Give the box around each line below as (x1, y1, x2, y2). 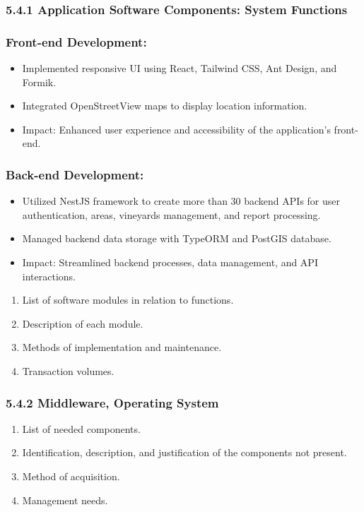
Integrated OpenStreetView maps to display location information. (22, 98, 307, 113)
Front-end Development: (6, 32, 147, 50)
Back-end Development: (6, 165, 144, 183)
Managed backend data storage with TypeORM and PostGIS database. (22, 231, 331, 246)
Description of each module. (22, 316, 143, 331)
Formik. (22, 74, 57, 89)
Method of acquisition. (22, 469, 120, 483)
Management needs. (22, 492, 108, 507)
